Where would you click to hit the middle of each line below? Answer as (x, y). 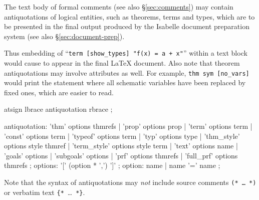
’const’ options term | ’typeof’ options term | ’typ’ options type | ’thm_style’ (122, 136)
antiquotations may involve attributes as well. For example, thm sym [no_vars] (127, 72)
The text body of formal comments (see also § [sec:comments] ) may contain (119, 7)
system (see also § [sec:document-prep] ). (64, 36)
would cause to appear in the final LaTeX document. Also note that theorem (122, 63)
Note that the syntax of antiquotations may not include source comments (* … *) (130, 182)
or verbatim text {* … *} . (45, 192)
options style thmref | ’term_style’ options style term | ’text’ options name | (121, 146)
